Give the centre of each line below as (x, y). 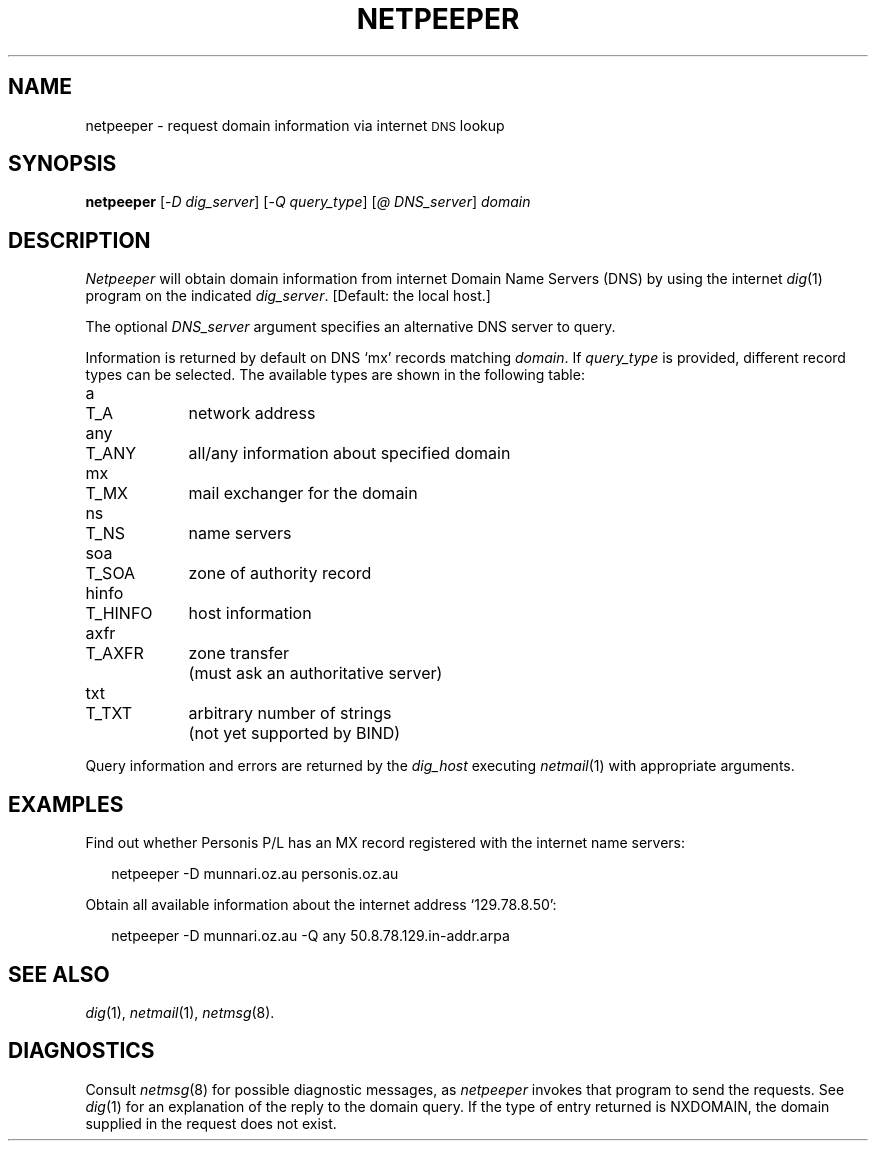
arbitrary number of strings (290, 713)
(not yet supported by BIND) (294, 733)
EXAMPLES (66, 804)
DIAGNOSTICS (81, 1051)
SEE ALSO (59, 974)
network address (252, 413)
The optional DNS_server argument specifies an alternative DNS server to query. (350, 327)
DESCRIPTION (79, 240)
